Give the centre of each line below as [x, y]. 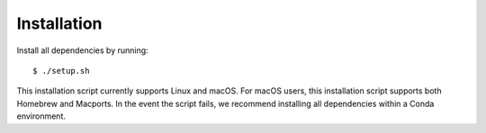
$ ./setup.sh [61, 71]
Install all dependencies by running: [82, 50]
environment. [41, 116]
